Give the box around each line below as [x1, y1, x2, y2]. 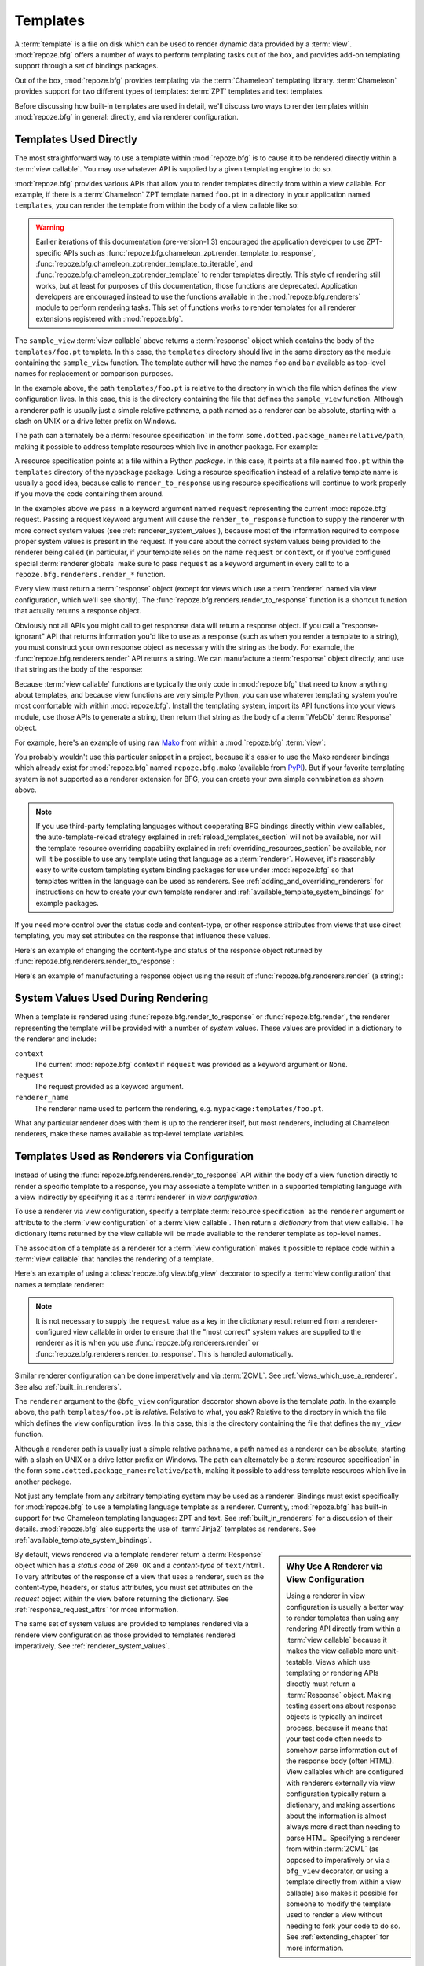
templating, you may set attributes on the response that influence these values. [14, 931, 271, 941]
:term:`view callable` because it [286, 1635, 388, 1644]
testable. [286, 1657, 314, 1666]
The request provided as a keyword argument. [34, 1081, 185, 1091]
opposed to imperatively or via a [286, 1855, 390, 1865]
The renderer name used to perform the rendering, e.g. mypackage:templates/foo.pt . [34, 1103, 324, 1113]
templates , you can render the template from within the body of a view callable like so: [14, 201, 299, 210]
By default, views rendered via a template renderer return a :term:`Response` [14, 1550, 263, 1559]
